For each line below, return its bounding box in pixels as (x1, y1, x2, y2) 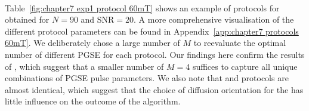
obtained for (5, 13, 50, 26)
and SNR (81, 13, 115, 26)
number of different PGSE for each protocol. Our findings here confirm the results (5, 48, 305, 60)
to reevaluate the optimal (193, 36, 286, 49)
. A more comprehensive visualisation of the (134, 13, 294, 26)
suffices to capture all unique (192, 60, 298, 72)
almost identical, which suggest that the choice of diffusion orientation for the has (5, 83, 304, 95)
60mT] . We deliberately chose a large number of (5, 36, 180, 49)
